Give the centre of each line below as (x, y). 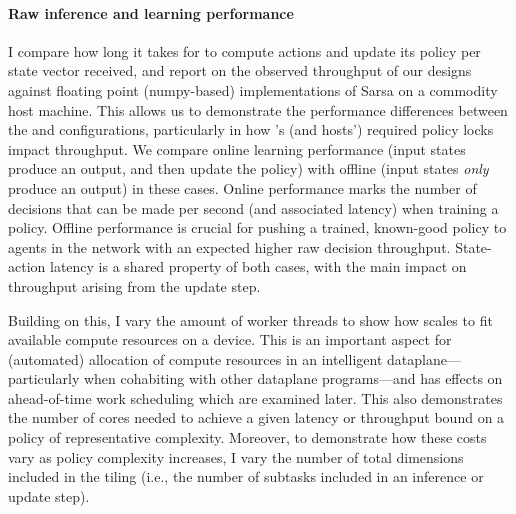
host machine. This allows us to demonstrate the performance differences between (258, 109)
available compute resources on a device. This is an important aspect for (230, 339)
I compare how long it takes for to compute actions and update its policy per (244, 50)
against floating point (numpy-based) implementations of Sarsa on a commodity (253, 89)
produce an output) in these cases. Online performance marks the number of (242, 187)
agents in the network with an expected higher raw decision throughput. (229, 246)
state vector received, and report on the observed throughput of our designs (240, 70)
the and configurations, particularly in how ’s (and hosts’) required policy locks (251, 129)
